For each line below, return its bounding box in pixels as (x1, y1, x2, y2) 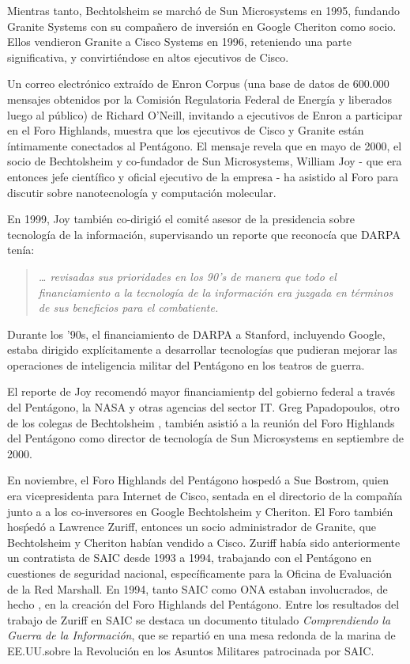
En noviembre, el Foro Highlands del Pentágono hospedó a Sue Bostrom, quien (7, 472, 389, 488)
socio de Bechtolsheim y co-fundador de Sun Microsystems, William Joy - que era (7, 153, 402, 169)
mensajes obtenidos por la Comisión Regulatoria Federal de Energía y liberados (7, 90, 392, 107)
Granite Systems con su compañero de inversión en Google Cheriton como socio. (7, 17, 397, 34)
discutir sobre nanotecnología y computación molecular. (7, 184, 276, 200)
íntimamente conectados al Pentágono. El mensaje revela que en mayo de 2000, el (7, 137, 402, 154)
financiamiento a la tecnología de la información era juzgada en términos (38, 283, 393, 300)
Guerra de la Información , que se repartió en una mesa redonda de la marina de (7, 627, 396, 643)
